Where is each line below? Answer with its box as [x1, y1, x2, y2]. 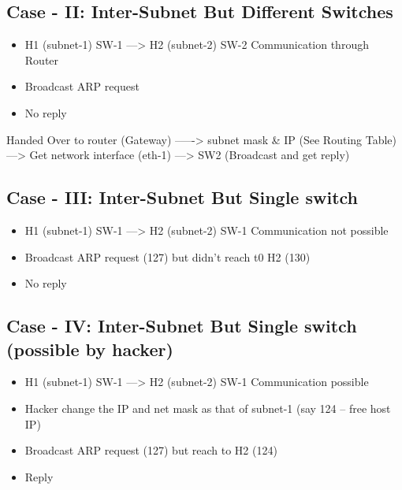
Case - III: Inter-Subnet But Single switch [6, 185, 358, 210]
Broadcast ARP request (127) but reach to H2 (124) [24, 442, 277, 458]
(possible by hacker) [6, 336, 173, 361]
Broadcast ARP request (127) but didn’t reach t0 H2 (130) [24, 248, 311, 265]
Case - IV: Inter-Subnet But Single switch [6, 314, 357, 338]
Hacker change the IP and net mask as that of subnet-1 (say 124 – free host [24, 399, 391, 416]
